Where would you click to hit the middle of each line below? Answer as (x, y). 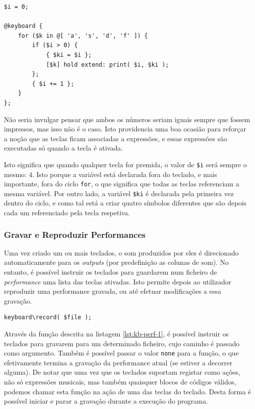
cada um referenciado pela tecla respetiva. (67, 213)
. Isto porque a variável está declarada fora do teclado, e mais (125, 174)
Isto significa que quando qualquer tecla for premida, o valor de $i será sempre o (126, 164)
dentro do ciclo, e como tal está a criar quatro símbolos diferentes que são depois (125, 203)
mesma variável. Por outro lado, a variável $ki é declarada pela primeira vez (119, 193)
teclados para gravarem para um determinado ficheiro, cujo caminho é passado (122, 343)
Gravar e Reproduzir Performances (75, 234)
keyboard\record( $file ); (48, 318)
